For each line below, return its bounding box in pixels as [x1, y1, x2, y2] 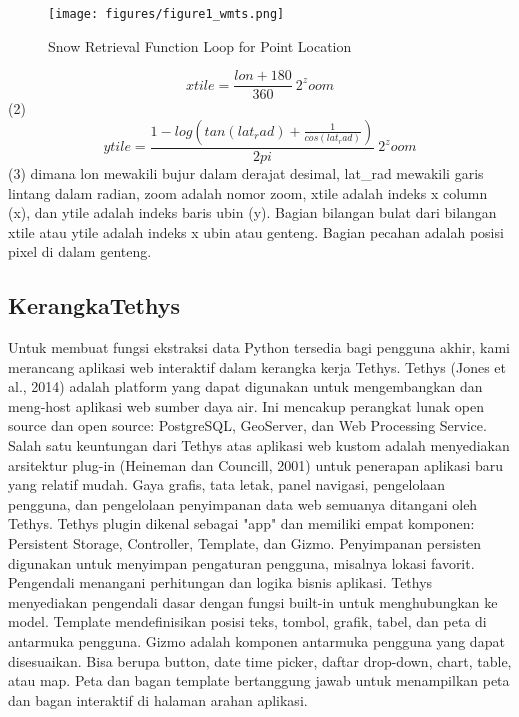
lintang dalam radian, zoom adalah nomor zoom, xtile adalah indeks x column [8, 182, 488, 203]
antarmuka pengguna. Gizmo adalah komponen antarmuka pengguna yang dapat [8, 631, 505, 652]
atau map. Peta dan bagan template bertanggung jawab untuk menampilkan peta [8, 670, 510, 691]
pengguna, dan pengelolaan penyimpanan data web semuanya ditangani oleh [8, 493, 478, 514]
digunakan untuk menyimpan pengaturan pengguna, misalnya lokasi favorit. [8, 552, 475, 573]
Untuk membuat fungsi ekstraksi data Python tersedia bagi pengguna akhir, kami [8, 337, 510, 358]
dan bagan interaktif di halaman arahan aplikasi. [8, 689, 308, 710]
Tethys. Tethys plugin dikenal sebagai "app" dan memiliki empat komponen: [8, 513, 475, 534]
